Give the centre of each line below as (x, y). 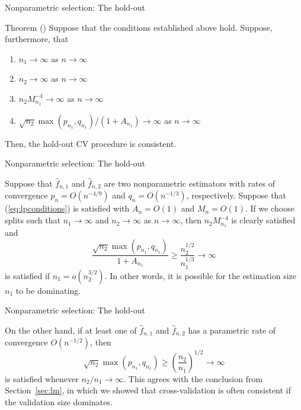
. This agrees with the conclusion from (193, 378)
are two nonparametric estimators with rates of (190, 183)
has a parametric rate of (232, 330)
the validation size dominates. (59, 401)
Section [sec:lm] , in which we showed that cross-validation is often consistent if (148, 390)
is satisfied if (28, 275)
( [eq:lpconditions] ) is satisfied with (67, 208)
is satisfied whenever (42, 378)
